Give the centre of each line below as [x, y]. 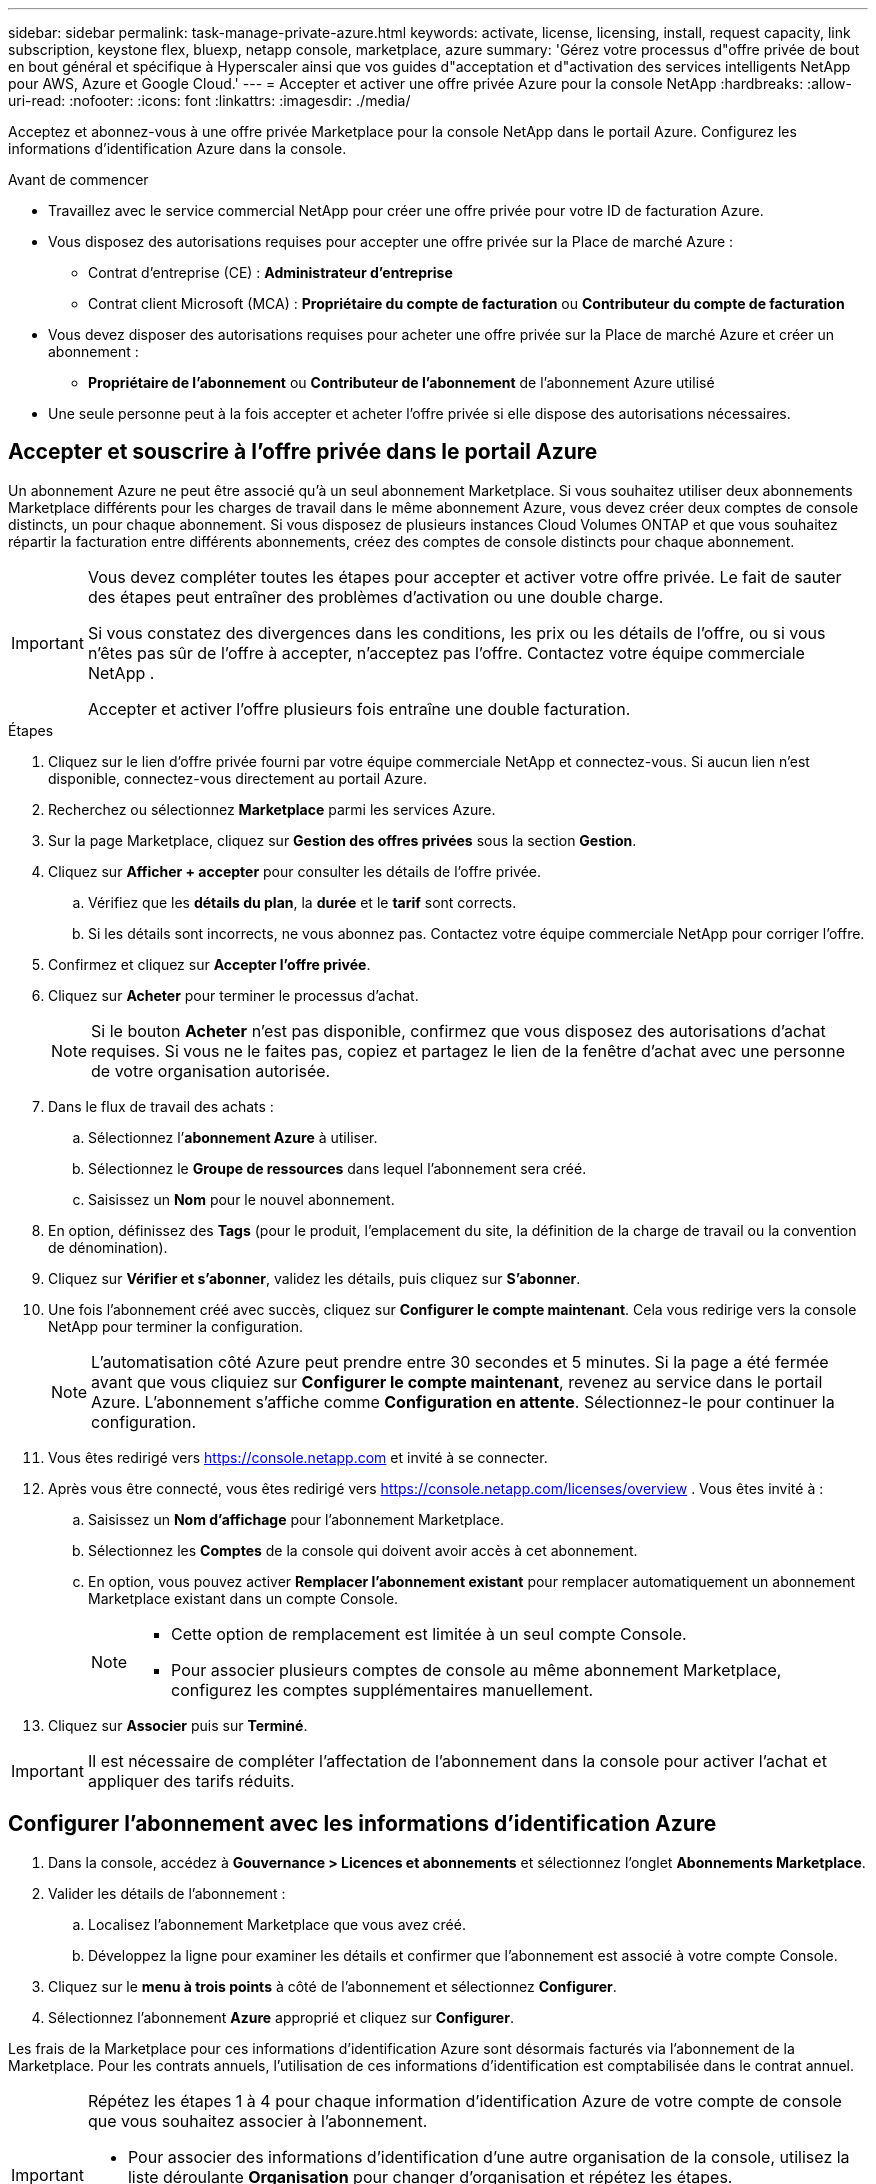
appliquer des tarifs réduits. [191, 1780]
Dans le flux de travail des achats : [161, 1106]
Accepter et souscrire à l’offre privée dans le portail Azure [303, 452]
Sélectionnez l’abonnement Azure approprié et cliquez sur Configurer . [281, 2017]
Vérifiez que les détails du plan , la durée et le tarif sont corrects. [302, 902]
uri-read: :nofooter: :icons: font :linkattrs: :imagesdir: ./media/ [209, 100]
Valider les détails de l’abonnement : [167, 1893]
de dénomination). [108, 1247]
